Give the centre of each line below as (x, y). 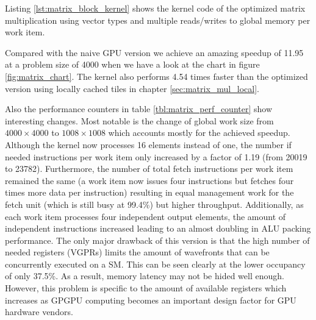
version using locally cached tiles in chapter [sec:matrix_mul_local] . (132, 88)
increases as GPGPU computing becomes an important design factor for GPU (151, 300)
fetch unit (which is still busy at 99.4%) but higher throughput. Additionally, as (154, 204)
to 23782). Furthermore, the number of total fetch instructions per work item (149, 169)
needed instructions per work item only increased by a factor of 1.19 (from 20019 (156, 156)
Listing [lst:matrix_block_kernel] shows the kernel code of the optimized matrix (155, 8)
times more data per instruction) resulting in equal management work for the (149, 192)
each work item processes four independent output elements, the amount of (145, 216)
